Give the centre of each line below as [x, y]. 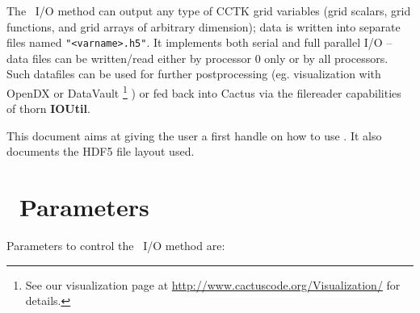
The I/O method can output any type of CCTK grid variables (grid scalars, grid [209, 10]
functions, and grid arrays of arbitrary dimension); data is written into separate [204, 26]
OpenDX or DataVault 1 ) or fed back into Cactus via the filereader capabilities [204, 92]
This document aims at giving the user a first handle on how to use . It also [194, 135]
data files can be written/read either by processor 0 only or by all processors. [197, 58]
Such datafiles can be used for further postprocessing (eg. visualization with [194, 74]
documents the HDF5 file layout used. [101, 151]
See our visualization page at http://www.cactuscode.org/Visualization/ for [213, 284]
